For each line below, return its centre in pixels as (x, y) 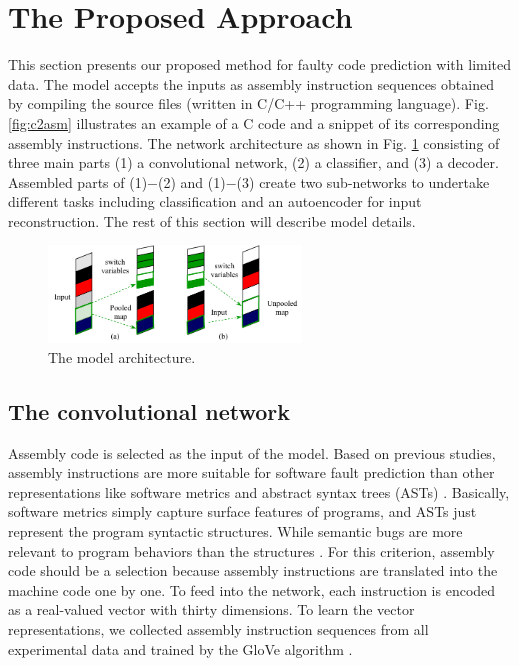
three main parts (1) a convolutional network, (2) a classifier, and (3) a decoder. (253, 162)
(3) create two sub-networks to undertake (363, 181)
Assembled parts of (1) (78, 181)
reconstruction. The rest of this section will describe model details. (212, 220)
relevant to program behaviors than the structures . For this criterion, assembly (251, 550)
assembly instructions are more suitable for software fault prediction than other (251, 472)
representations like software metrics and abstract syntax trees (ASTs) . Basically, (259, 491)
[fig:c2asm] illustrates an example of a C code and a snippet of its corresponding (254, 122)
